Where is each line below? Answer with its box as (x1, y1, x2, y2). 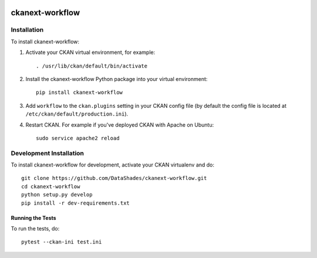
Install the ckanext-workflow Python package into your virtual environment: (25, 75, 208, 82)
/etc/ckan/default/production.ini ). (25, 110, 129, 117)
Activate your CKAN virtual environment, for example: (25, 49, 156, 56)
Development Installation (11, 149, 85, 157)
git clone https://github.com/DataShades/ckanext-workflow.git (21, 175, 207, 182)
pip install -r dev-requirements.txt (21, 199, 130, 206)
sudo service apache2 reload (36, 135, 120, 141)
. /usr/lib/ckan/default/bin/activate (36, 62, 148, 69)
